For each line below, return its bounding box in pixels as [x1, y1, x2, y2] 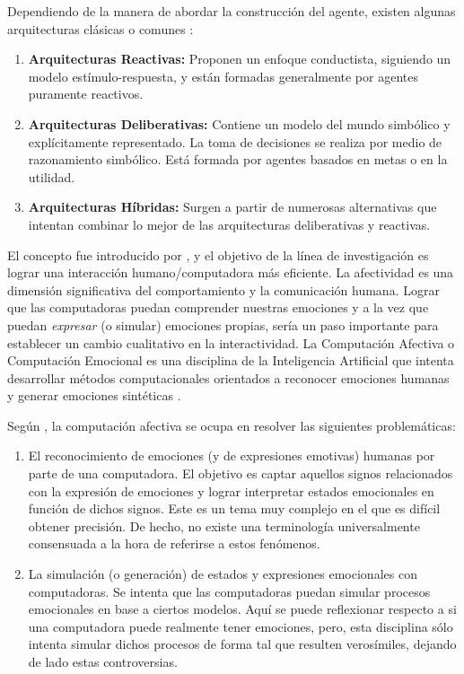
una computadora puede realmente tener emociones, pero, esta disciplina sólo [28, 617, 453, 635]
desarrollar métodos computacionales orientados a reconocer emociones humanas [7, 368, 450, 387]
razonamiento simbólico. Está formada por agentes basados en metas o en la [28, 150, 448, 169]
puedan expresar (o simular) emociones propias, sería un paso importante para [7, 315, 439, 334]
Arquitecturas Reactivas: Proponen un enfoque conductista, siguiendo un [28, 49, 451, 68]
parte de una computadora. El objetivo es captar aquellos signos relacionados [28, 464, 453, 483]
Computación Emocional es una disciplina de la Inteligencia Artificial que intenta [7, 351, 454, 370]
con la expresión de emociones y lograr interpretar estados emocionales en [28, 481, 434, 500]
